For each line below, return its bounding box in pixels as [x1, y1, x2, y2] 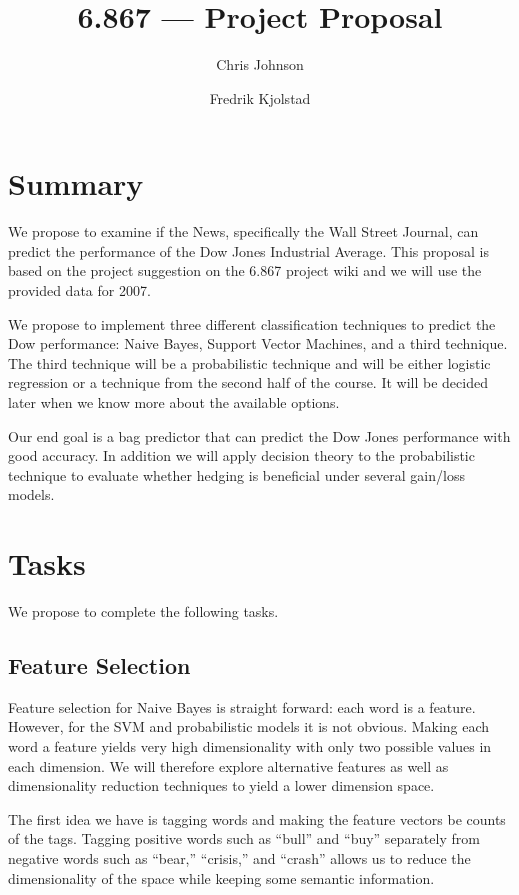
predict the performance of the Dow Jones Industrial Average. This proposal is [8, 240, 489, 261]
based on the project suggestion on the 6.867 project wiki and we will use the [8, 260, 482, 281]
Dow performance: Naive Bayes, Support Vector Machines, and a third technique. [8, 333, 508, 354]
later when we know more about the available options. [8, 392, 340, 412]
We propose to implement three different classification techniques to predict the [8, 313, 496, 334]
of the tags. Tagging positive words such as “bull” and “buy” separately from [8, 828, 480, 849]
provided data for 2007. [8, 280, 151, 301]
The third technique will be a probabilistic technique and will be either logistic [8, 352, 491, 373]
